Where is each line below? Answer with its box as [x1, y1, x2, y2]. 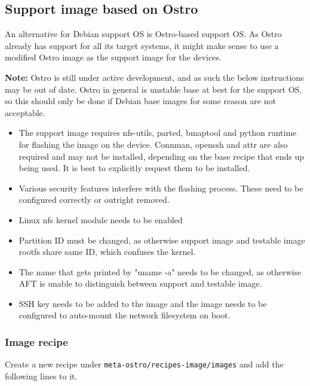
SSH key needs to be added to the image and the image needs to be [19, 297, 267, 309]
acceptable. [5, 106, 45, 118]
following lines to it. [5, 369, 78, 382]
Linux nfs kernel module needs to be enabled [19, 213, 183, 226]
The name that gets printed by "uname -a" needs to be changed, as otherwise [19, 265, 302, 278]
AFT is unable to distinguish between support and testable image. [19, 277, 262, 290]
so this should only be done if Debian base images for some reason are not [5, 95, 276, 107]
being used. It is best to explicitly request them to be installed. [19, 162, 250, 174]
